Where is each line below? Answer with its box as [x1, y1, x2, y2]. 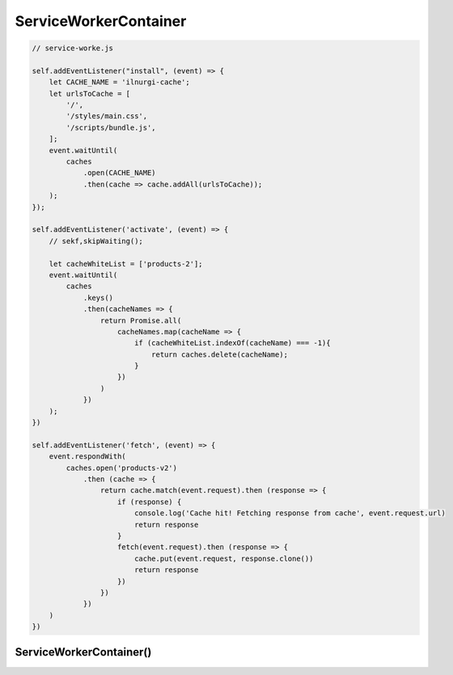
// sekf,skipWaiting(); [49, 236, 143, 246]
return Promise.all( [99, 316, 182, 325]
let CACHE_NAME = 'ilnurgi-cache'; [49, 78, 190, 87]
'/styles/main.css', [66, 112, 148, 121]
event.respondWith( [49, 452, 127, 461]
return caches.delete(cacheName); [150, 349, 289, 359]
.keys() [83, 293, 113, 302]
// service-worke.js [32, 44, 113, 53]
